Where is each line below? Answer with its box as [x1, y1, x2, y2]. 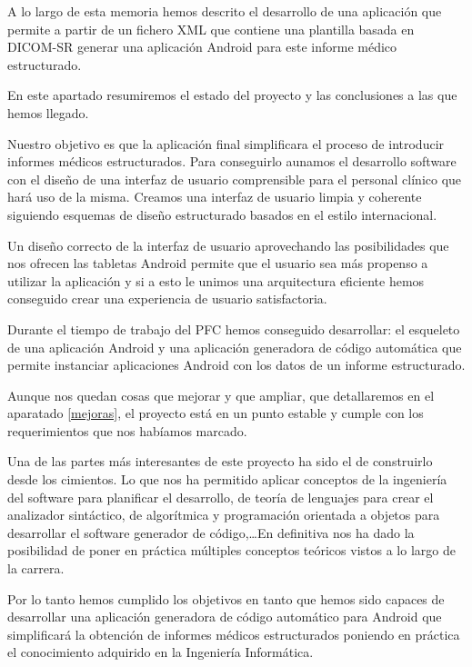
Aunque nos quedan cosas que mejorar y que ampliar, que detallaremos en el [7, 385, 435, 404]
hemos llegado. [7, 103, 89, 122]
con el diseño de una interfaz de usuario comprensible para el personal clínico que [7, 169, 462, 188]
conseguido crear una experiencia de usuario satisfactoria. [7, 289, 327, 308]
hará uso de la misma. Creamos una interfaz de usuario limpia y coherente [7, 187, 422, 206]
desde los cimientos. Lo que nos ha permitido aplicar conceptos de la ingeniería [7, 470, 447, 489]
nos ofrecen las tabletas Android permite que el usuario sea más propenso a [7, 254, 428, 273]
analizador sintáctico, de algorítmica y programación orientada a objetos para [7, 505, 440, 524]
